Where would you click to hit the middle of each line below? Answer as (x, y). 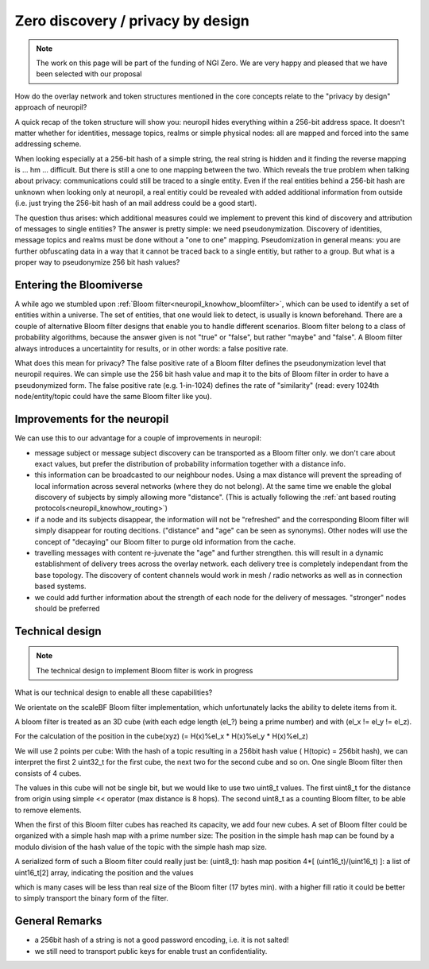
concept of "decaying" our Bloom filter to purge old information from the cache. (165, 541)
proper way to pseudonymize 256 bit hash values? (97, 262)
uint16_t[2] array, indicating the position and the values (104, 872)
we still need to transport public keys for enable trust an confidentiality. (151, 951)
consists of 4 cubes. (48, 773)
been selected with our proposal (89, 74)
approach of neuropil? (51, 107)
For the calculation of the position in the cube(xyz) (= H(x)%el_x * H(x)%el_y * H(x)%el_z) (162, 736)
